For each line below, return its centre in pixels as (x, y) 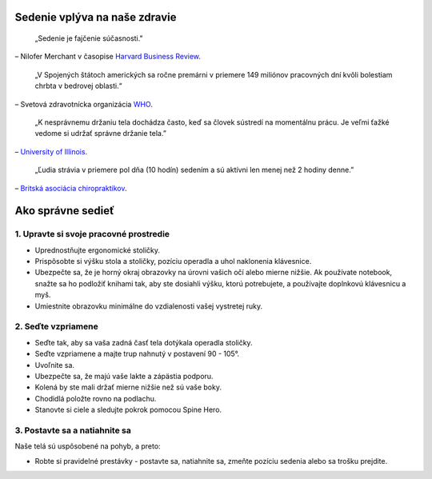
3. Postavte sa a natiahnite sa (73, 430)
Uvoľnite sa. (55, 365)
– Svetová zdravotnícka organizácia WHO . (84, 104)
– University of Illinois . (51, 151)
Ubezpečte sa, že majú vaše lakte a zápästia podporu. (124, 376)
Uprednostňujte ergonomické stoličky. (97, 250)
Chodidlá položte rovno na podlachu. (96, 398)
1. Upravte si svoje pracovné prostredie (92, 234)
